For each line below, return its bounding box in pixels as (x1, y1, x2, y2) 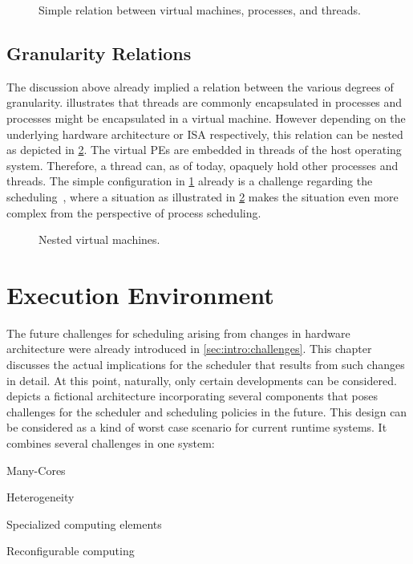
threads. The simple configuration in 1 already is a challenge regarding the (6, 172, 373, 189)
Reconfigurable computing (6, 542, 135, 559)
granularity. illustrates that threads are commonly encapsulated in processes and (6, 94, 403, 111)
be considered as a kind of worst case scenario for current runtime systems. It (6, 419, 387, 436)
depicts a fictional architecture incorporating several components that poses (6, 387, 378, 404)
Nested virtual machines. (38, 231, 160, 248)
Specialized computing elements (6, 515, 162, 532)
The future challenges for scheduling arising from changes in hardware (6, 324, 350, 341)
